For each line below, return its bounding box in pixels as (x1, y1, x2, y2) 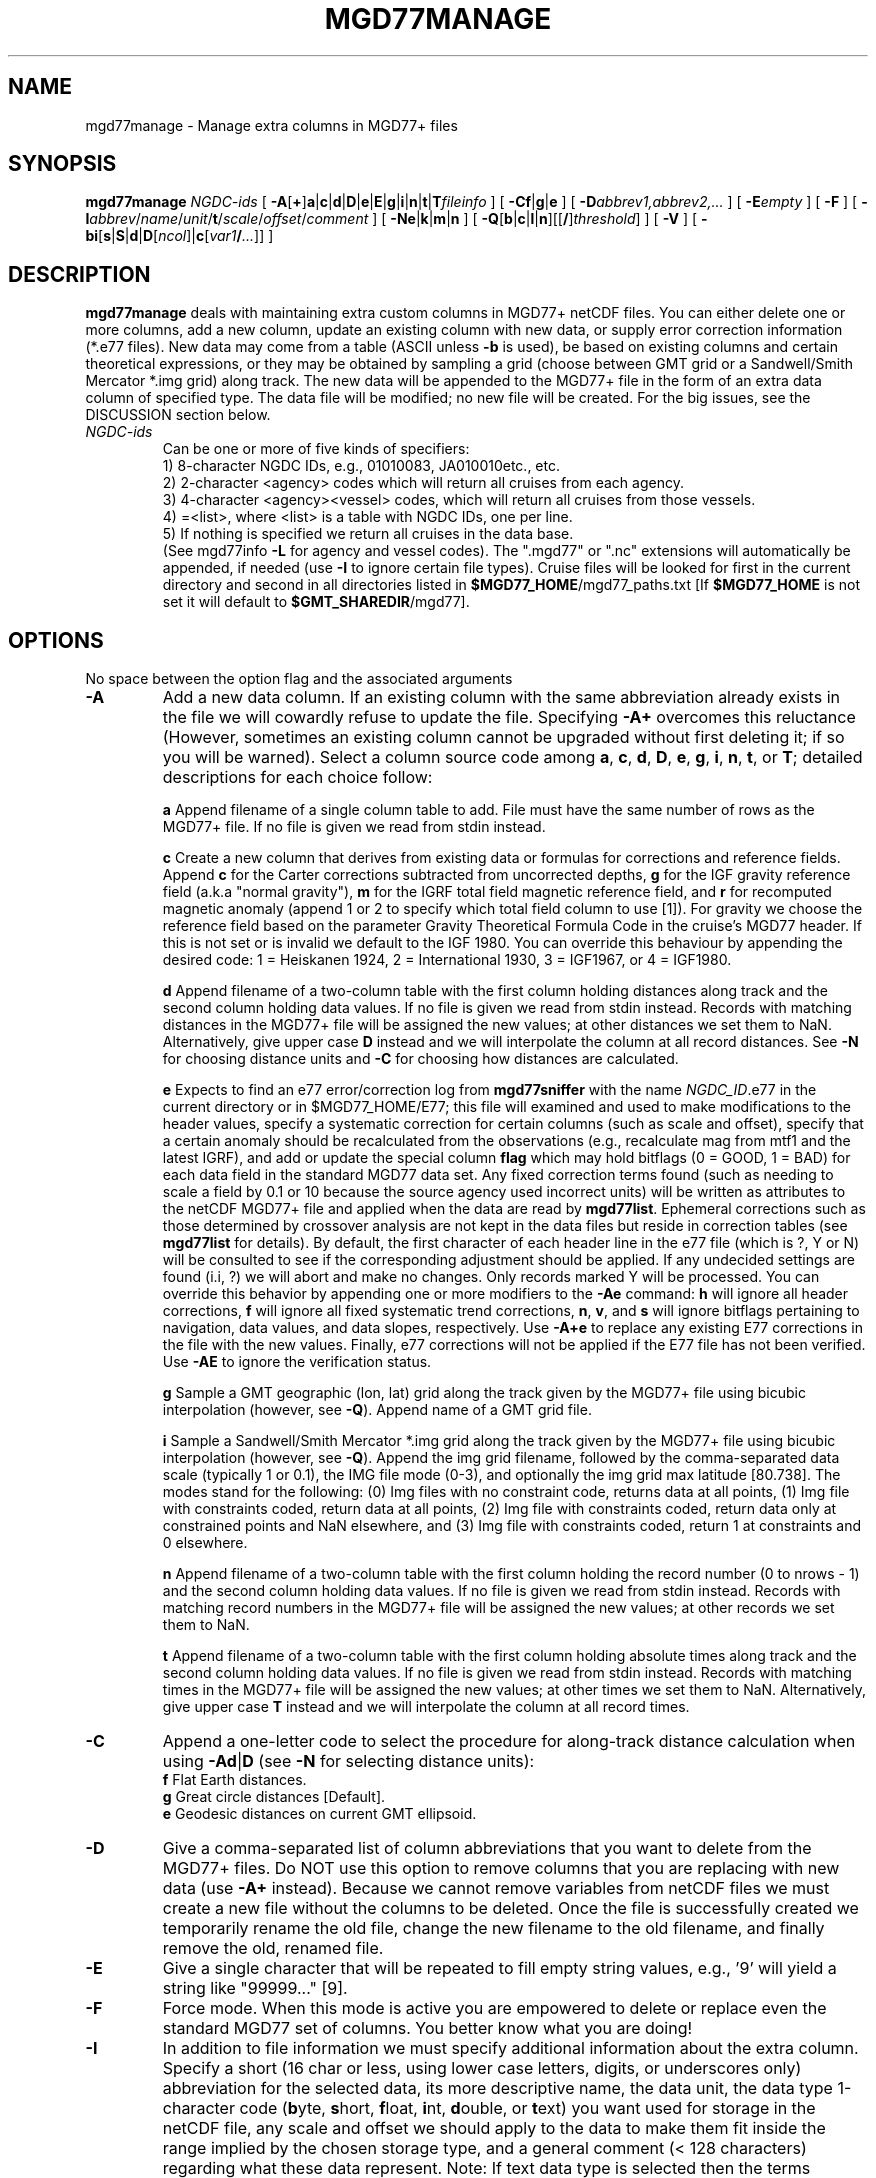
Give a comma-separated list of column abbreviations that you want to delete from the (162, 1838, 812, 1859)
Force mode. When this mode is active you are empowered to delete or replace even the (162, 1998, 827, 2019)
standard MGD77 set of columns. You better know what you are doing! (162, 2018, 693, 2039)
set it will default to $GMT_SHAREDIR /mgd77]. (162, 593, 470, 611)
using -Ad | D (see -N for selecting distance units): (162, 1751, 535, 1772)
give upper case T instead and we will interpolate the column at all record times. (162, 1698, 690, 1716)
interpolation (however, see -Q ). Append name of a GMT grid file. (162, 1401, 592, 1419)
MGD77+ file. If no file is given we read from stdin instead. (162, 818, 546, 836)
